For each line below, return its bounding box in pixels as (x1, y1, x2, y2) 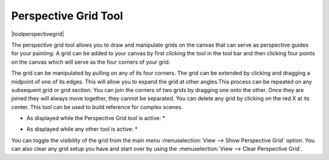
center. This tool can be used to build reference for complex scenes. (11, 103, 183, 110)
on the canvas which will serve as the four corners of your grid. (11, 58, 171, 65)
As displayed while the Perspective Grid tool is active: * (26, 115, 166, 122)
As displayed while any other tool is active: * (26, 125, 138, 133)
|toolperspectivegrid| (11, 30, 64, 38)
